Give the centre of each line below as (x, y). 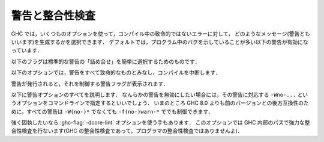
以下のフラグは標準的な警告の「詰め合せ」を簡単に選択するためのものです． (106, 61)
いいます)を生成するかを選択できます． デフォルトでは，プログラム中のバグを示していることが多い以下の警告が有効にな (160, 42)
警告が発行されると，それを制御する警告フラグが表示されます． (90, 84)
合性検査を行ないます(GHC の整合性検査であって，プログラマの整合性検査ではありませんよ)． (127, 131)
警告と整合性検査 (53, 16)
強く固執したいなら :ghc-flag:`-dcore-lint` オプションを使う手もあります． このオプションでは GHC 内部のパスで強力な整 (160, 123)
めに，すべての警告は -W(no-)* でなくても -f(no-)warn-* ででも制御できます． (112, 111)
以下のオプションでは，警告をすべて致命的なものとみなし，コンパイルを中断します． (116, 73)
